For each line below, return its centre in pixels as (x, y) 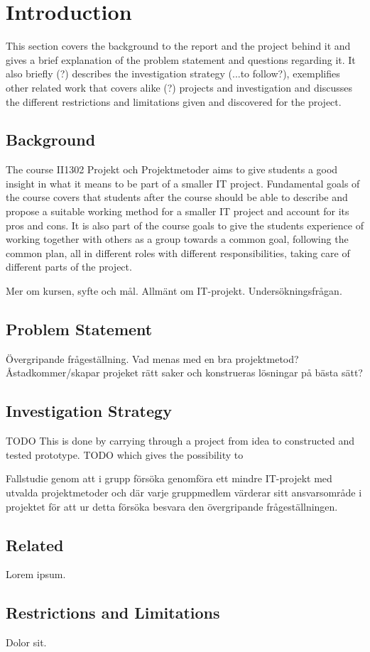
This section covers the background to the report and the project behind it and (178, 46)
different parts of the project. (69, 267)
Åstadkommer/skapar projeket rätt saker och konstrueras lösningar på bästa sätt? (184, 373)
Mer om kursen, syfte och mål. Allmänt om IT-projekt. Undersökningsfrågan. (174, 291)
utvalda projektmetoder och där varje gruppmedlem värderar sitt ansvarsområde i (184, 493)
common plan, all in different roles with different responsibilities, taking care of (178, 252)
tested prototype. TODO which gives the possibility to (125, 454)
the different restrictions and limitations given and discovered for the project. (174, 101)
